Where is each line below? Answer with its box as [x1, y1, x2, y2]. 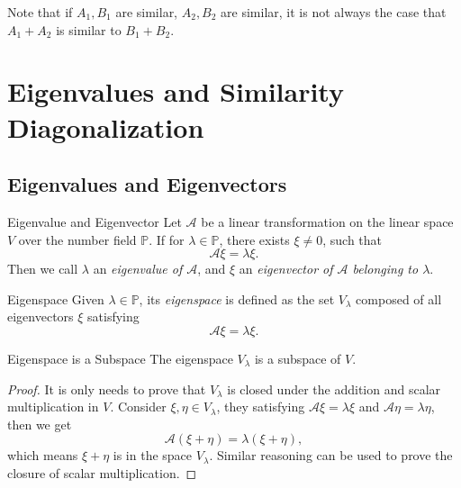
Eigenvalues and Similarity [7, 73, 344, 110]
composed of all [356, 289, 442, 308]
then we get [7, 414, 72, 433]
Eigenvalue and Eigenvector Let [7, 212, 182, 230]
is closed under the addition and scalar [227, 379, 441, 398]
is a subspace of [254, 348, 341, 367]
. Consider [110, 397, 167, 416]
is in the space [113, 446, 193, 465]
